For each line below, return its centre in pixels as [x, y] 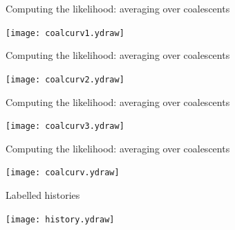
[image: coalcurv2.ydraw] [65, 79]
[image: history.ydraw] [60, 219]
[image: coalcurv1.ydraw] [65, 33]
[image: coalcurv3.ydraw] [65, 126]
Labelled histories [43, 195]
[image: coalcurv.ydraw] [63, 173]
